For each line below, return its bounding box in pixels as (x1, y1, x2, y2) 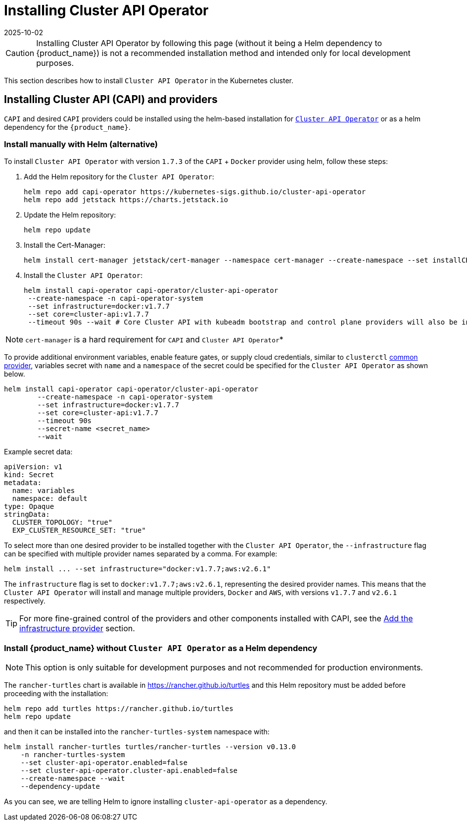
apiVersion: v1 (4, 463, 63, 471)
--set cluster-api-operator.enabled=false (20, 759, 187, 767)
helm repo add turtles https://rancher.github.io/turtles (4, 705, 233, 713)
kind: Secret (4, 471, 54, 479)
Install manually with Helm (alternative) (4, 139, 158, 149)
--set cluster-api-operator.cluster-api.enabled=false (20, 767, 238, 775)
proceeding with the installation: (4, 689, 108, 698)
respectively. (4, 597, 46, 605)
